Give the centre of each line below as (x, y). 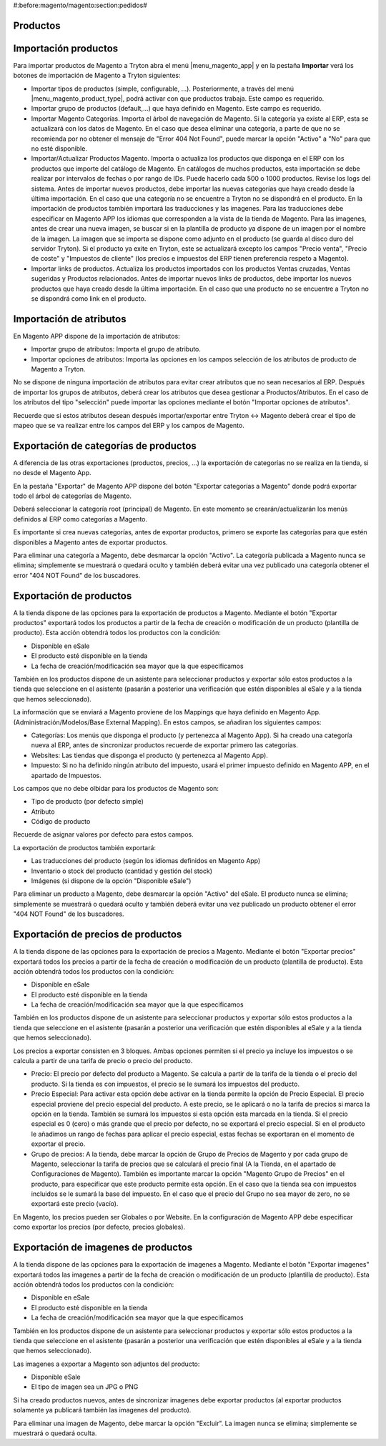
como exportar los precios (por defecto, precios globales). (99, 1227)
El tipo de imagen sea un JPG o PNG (85, 1387)
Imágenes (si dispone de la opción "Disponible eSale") (111, 881)
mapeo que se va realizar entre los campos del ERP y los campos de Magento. (129, 425)
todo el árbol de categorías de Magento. (73, 496)
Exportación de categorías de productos (105, 445)
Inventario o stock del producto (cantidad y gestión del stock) (122, 871)
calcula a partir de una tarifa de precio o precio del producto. (103, 1061)
